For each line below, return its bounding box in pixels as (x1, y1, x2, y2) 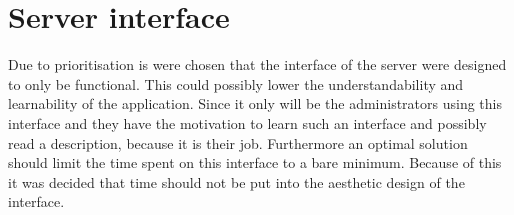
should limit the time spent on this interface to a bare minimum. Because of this (8, 152, 502, 173)
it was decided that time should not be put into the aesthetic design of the (8, 171, 465, 192)
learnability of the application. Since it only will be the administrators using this (8, 93, 502, 114)
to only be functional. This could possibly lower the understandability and (8, 73, 464, 94)
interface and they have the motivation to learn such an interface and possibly (8, 112, 487, 133)
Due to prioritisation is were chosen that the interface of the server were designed (8, 54, 507, 75)
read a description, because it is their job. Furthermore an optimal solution (8, 132, 468, 153)
